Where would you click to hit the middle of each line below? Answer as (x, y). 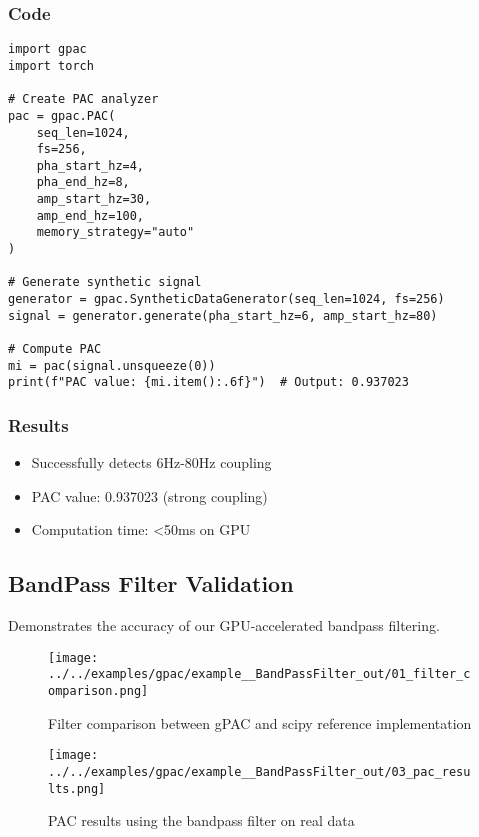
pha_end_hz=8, (83, 182)
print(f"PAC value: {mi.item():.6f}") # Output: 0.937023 (208, 382)
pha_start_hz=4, (90, 165)
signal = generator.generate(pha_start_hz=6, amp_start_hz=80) (223, 315)
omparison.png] (98, 691)
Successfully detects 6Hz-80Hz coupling (151, 462)
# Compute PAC (55, 349)
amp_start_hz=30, (94, 199)
